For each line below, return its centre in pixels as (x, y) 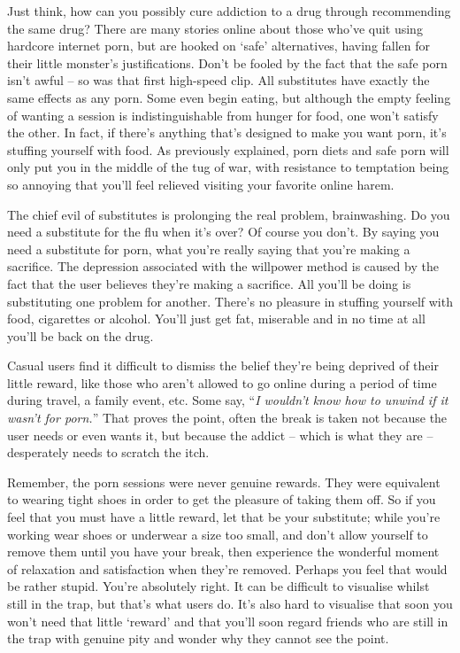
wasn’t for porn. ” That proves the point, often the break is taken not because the (227, 418)
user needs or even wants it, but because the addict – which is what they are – (220, 435)
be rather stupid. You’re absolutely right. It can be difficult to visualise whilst (218, 586)
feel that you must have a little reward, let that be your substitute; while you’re (224, 517)
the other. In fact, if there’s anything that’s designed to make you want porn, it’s (227, 132)
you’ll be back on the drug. (80, 335)
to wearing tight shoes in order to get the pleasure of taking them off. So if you (222, 499)
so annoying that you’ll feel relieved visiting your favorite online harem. (201, 184)
